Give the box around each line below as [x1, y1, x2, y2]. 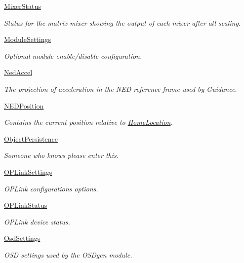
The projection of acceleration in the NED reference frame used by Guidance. [4, 83, 237, 94]
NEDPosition [4, 100, 44, 111]
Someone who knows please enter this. [4, 150, 119, 160]
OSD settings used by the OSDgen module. [4, 249, 132, 260]
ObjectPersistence [4, 133, 58, 144]
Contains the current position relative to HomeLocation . [4, 117, 173, 127]
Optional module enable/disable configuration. [4, 50, 142, 61]
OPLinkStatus [4, 200, 47, 210]
